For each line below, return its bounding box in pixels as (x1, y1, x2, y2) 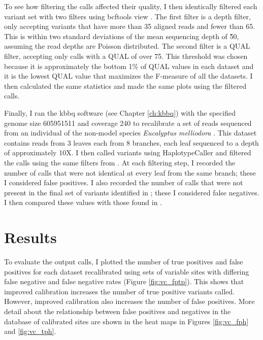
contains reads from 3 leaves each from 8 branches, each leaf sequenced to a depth (4, 137, 259, 148)
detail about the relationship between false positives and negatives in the (4, 305, 231, 316)
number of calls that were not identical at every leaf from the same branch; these (4, 167, 256, 178)
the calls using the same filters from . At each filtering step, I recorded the (4, 157, 236, 167)
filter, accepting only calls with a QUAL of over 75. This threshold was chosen (4, 50, 248, 61)
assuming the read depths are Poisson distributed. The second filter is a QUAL (4, 41, 250, 51)
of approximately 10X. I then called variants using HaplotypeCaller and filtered (4, 147, 251, 158)
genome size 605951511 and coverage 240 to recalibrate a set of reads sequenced (4, 117, 252, 128)
